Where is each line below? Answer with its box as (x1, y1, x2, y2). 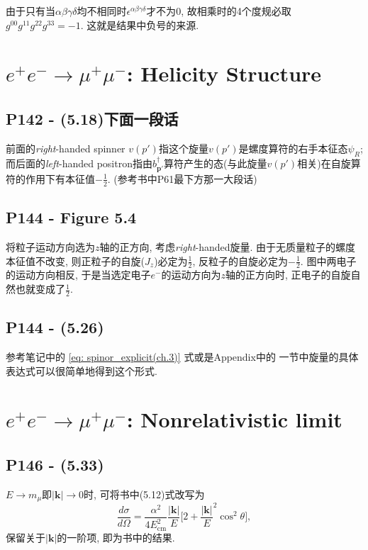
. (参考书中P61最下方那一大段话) (107, 171, 257, 186)
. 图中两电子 (300, 253, 357, 268)
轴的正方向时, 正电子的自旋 (225, 267, 351, 282)
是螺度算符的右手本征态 (238, 140, 348, 155)
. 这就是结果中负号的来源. (80, 17, 199, 32)
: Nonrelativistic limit (126, 405, 342, 434)
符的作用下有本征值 (6, 171, 95, 186)
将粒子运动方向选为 (6, 240, 95, 254)
